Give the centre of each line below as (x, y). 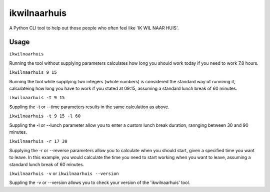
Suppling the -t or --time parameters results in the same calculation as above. (89, 107)
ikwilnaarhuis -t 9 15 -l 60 (45, 116)
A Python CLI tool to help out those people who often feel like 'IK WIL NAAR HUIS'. (94, 28)
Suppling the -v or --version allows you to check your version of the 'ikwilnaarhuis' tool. (100, 183)
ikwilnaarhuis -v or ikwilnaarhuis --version (64, 173)
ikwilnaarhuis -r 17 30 (38, 141)
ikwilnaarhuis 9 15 (33, 73)
